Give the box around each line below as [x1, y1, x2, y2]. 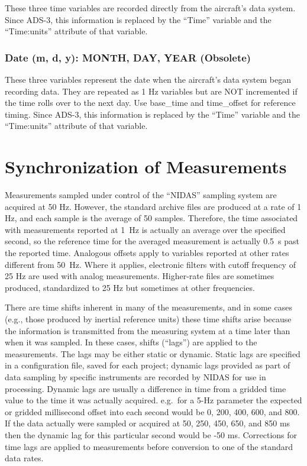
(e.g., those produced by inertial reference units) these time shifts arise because [5, 313, 292, 325]
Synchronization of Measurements [5, 154, 287, 179]
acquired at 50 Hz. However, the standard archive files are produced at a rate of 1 [5, 200, 302, 212]
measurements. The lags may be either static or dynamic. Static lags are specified [5, 347, 300, 360]
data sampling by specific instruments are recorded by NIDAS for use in [5, 371, 266, 383]
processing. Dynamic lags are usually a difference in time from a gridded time [5, 382, 286, 394]
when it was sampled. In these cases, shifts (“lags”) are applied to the [5, 336, 257, 348]
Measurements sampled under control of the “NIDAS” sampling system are [5, 189, 277, 201]
